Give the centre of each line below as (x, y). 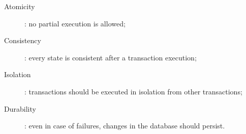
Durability (20, 108)
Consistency (23, 40)
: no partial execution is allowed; (75, 23)
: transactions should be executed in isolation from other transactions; (133, 91)
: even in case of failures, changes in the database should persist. (125, 126)
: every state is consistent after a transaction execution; (111, 57)
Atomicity (20, 6)
